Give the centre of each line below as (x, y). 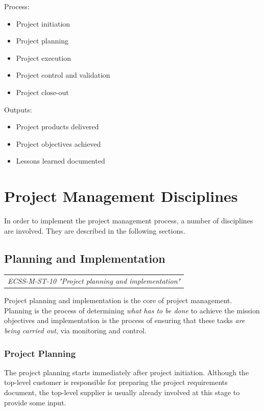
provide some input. (35, 402)
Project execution (43, 58)
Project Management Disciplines (121, 196)
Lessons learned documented (61, 161)
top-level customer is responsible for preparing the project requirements (116, 382)
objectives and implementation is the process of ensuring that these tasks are (125, 320)
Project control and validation (63, 75)
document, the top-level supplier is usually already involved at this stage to (122, 392)
